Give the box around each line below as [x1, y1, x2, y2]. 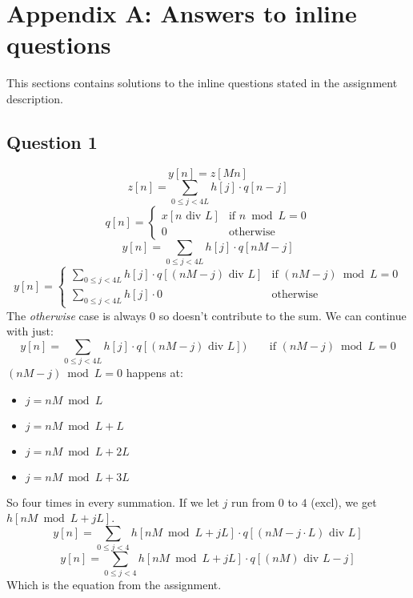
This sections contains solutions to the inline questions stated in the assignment [6, 74, 398, 91]
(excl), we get [311, 493, 377, 510]
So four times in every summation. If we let [6, 493, 219, 510]
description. [6, 90, 63, 106]
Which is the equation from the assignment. [6, 576, 222, 593]
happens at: [126, 364, 183, 381]
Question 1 [6, 129, 98, 154]
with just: [6, 323, 54, 339]
